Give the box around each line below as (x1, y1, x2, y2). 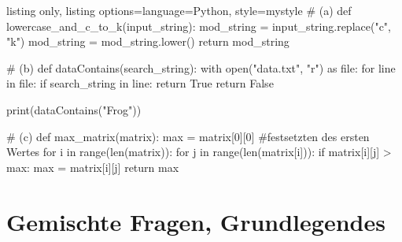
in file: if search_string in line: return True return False (6, 75, 274, 91)
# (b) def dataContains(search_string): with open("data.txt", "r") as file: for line (6, 59, 396, 76)
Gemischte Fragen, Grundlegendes (6, 205, 385, 237)
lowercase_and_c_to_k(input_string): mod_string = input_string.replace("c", (6, 17, 391, 34)
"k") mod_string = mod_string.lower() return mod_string (6, 33, 290, 50)
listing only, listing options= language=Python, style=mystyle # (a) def (6, 2, 352, 18)
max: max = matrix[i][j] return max (6, 158, 179, 175)
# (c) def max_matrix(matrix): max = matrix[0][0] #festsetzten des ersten (6, 128, 370, 144)
